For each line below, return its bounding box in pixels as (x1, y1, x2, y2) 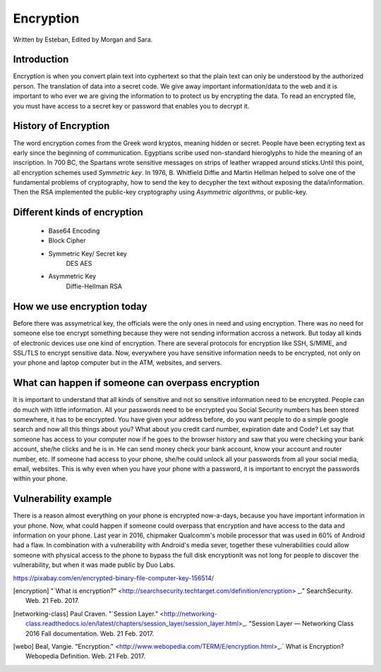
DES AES (66, 259, 92, 268)
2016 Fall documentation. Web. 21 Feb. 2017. (25, 629, 155, 637)
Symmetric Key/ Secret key (48, 249, 127, 257)
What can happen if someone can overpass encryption (13, 377, 260, 389)
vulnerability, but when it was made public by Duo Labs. (13, 561, 176, 569)
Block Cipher (48, 236, 86, 245)
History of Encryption (13, 120, 110, 132)
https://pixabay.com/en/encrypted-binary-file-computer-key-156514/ (13, 573, 214, 582)
